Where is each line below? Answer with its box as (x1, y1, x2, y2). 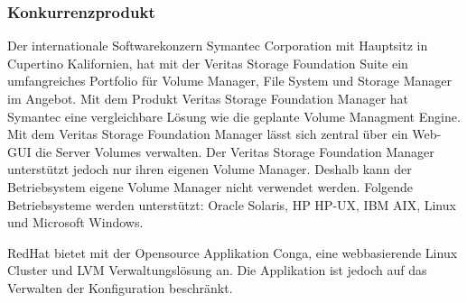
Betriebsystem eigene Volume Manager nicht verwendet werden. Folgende (7, 177, 414, 196)
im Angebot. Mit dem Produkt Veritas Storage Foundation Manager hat (7, 89, 409, 107)
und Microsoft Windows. (7, 213, 144, 232)
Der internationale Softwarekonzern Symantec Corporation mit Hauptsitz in (7, 36, 428, 55)
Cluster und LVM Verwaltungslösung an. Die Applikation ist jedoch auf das (7, 261, 427, 280)
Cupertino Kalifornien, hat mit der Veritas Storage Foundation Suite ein (7, 53, 408, 72)
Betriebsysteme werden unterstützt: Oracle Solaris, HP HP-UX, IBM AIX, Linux (7, 195, 456, 214)
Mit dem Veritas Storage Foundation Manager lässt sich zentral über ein (7, 124, 408, 143)
